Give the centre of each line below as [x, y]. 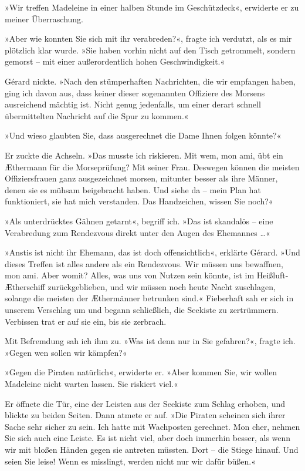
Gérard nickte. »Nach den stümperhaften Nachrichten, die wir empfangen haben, [150, 81]
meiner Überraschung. [44, 18]
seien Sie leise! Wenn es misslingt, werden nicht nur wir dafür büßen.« [130, 461]
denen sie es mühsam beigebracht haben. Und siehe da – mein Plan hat [133, 189]
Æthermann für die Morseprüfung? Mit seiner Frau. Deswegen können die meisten [152, 166]
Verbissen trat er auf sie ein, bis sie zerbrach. [86, 321]
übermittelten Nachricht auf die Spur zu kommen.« [97, 115]
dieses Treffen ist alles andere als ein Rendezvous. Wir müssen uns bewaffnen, [144, 263]
